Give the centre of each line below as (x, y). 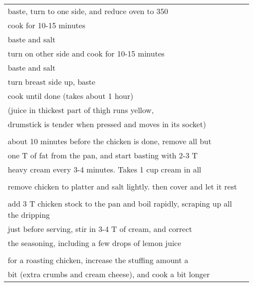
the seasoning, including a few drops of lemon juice (95, 243)
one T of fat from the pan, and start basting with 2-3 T (103, 155)
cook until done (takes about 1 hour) (71, 96)
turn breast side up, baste (52, 82)
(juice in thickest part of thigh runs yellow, (81, 110)
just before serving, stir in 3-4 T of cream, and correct (100, 229)
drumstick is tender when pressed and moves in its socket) (107, 124)
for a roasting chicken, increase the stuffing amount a (98, 260)
